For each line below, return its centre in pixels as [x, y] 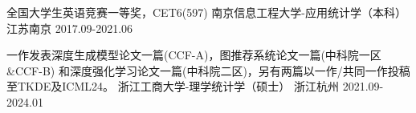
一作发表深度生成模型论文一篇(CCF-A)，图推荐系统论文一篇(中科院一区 [194, 55]
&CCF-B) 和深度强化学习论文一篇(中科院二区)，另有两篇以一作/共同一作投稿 [208, 70]
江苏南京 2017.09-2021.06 [70, 28]
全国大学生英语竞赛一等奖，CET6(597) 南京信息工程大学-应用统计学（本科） [206, 12]
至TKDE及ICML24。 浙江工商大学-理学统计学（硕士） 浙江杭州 [173, 86]
